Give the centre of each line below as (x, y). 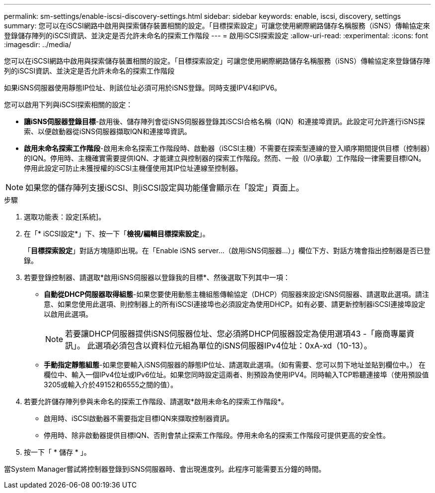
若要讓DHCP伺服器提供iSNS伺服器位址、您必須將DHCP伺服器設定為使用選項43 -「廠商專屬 (236, 334)
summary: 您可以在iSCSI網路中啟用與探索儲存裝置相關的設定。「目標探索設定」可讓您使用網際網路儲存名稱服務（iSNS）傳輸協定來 (217, 26)
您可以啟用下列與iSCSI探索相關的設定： (69, 105)
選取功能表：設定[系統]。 (65, 217)
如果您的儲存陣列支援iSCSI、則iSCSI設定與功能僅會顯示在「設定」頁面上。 (165, 188)
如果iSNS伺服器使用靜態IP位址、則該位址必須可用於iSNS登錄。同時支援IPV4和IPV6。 (143, 88)
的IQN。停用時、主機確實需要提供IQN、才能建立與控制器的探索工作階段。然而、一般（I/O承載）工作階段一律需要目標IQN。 (225, 158)
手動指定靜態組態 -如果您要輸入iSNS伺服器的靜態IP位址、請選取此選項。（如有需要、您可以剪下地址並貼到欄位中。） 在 (235, 365)
